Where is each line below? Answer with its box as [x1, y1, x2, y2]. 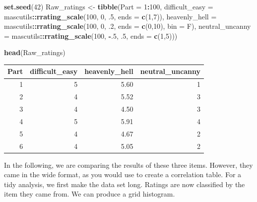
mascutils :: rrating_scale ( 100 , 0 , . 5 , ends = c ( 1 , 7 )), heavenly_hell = [4, 11, 217, 21]
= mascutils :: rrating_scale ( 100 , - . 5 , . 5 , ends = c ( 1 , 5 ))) [4, 30, 178, 41]
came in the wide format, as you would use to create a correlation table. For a [4, 169, 242, 180]
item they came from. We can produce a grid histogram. [4, 189, 175, 199]
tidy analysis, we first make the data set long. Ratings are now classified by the [4, 179, 245, 189]
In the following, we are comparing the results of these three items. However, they [4, 159, 253, 170]
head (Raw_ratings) [4, 47, 65, 58]
